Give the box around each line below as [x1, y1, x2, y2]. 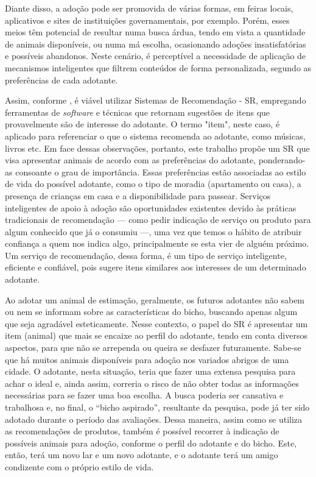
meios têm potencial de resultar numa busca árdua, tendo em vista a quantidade [5, 26, 306, 38]
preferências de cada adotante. [5, 73, 118, 86]
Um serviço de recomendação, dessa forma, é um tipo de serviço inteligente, [5, 249, 287, 261]
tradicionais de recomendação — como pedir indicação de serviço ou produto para [5, 213, 311, 226]
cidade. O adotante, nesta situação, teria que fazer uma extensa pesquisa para [5, 365, 296, 378]
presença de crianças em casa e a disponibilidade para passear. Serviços [5, 189, 271, 202]
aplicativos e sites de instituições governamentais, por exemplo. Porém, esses [5, 13, 290, 26]
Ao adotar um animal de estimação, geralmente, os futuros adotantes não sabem [5, 293, 305, 306]
